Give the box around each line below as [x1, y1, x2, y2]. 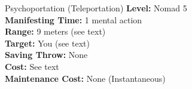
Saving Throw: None [5, 48, 88, 61]
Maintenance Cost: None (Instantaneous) [5, 72, 166, 84]
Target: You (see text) [5, 36, 90, 49]
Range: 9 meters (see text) [5, 25, 106, 38]
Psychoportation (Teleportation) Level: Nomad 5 [5, 2, 187, 14]
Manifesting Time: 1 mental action [5, 13, 142, 26]
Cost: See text [5, 60, 59, 72]
